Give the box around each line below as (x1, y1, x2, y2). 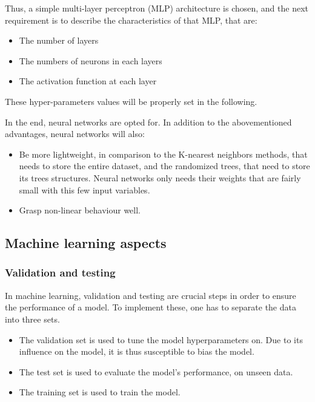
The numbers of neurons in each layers (19, 54, 162, 67)
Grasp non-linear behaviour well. (19, 204, 141, 216)
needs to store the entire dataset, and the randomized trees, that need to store (19, 159, 310, 172)
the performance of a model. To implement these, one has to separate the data (5, 301, 296, 313)
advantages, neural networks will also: (5, 127, 145, 140)
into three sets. (5, 312, 60, 325)
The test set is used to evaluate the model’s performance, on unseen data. (19, 365, 293, 378)
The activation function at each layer (19, 75, 157, 87)
